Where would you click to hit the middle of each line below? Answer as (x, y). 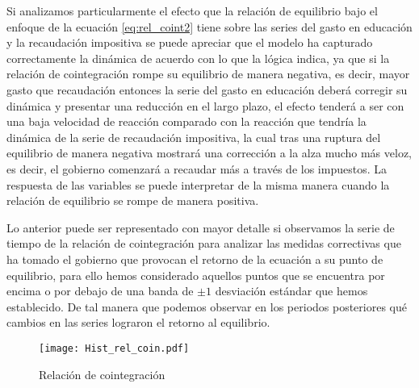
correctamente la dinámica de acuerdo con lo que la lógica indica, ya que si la (198, 58)
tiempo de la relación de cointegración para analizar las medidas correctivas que (204, 243)
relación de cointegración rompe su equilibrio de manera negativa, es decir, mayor (208, 74)
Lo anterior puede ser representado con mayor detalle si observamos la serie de (201, 227)
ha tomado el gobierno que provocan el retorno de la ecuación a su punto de (195, 259)
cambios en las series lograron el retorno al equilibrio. (138, 322)
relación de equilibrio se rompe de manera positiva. (133, 200)
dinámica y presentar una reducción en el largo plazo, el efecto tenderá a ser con (205, 105)
